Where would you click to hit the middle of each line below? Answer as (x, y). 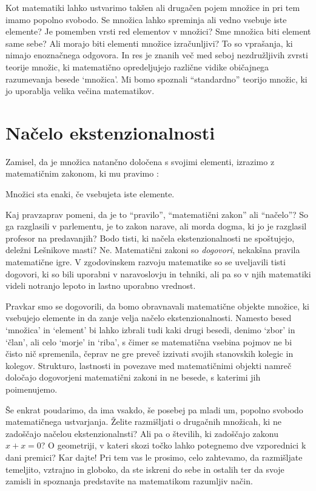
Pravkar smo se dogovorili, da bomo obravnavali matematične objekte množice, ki (157, 306)
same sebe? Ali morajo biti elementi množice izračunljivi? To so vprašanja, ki (149, 43)
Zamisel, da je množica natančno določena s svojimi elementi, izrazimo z (140, 161)
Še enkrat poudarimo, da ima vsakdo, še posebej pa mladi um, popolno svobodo (154, 409)
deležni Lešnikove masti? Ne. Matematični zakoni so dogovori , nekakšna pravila (153, 250)
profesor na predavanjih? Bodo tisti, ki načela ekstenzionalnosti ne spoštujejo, (150, 238)
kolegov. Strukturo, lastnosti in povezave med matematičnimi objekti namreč (149, 365)
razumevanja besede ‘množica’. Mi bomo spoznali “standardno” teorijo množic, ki (156, 79)
